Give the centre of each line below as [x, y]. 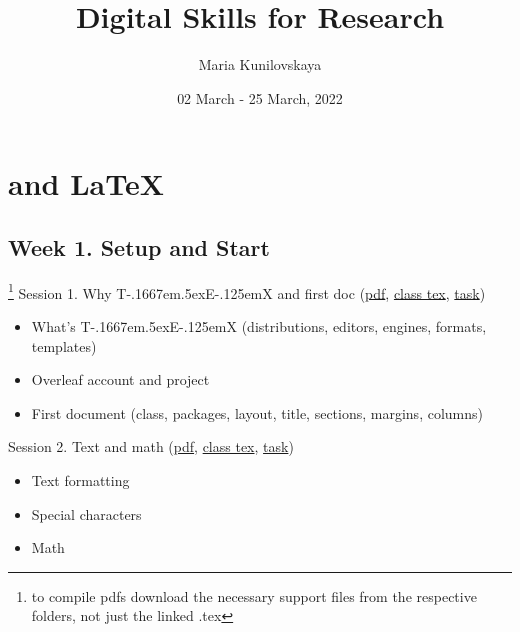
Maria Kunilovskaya [260, 64]
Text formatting [80, 479]
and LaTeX [86, 183]
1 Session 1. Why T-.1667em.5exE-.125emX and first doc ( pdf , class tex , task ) [247, 291]
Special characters [86, 513]
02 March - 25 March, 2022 [260, 97]
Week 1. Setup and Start [139, 246]
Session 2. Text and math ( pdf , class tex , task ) [151, 446]
